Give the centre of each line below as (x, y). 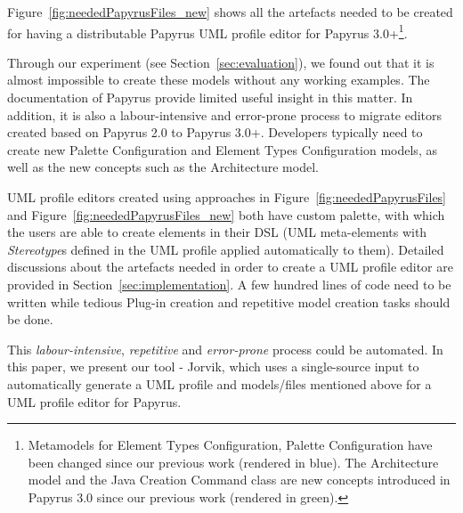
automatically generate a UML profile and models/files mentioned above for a (219, 383)
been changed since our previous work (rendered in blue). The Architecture (233, 462)
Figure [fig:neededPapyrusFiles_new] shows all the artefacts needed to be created (230, 12)
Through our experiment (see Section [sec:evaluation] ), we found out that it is (221, 62)
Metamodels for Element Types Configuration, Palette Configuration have (230, 445)
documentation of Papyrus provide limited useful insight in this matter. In (210, 98)
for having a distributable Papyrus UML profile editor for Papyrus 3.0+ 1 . (207, 31)
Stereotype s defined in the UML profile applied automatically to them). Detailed (226, 249)
